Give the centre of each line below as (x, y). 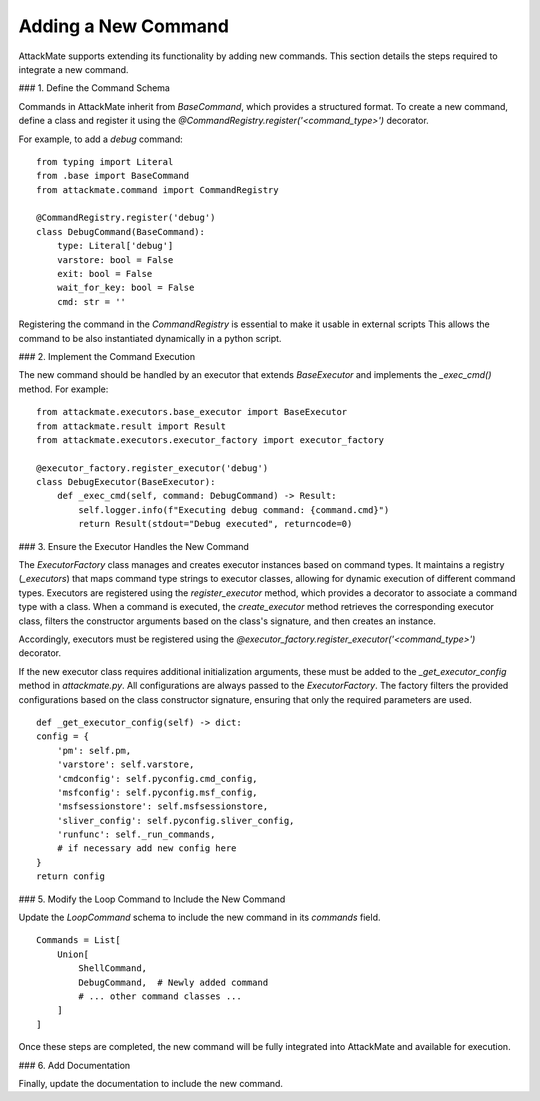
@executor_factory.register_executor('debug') (152, 468)
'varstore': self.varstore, (125, 764)
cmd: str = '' (91, 301)
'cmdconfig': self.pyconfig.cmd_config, (157, 778)
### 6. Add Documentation (74, 1065)
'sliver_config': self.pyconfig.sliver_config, (175, 820)
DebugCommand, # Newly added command (173, 982)
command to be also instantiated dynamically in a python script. (150, 338)
